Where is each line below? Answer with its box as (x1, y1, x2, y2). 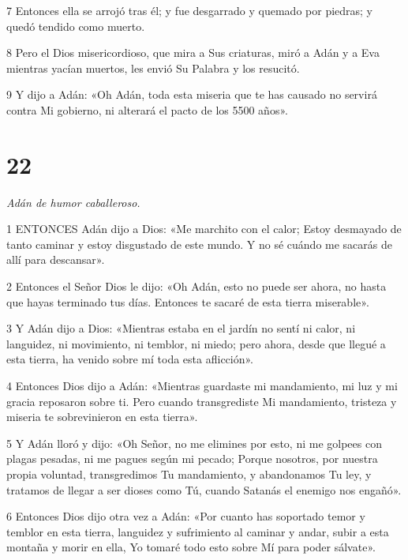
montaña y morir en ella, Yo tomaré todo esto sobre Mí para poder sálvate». (6, 539, 376, 555)
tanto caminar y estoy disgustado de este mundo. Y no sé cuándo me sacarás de (6, 235, 392, 252)
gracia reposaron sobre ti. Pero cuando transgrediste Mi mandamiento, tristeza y (6, 393, 397, 409)
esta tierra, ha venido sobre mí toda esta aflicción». (6, 351, 254, 367)
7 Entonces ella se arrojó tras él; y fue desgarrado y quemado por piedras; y (6, 2, 373, 18)
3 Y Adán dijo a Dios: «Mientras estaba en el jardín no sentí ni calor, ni (6, 320, 356, 336)
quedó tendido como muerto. (6, 17, 145, 34)
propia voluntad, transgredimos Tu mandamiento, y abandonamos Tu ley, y (6, 466, 372, 482)
